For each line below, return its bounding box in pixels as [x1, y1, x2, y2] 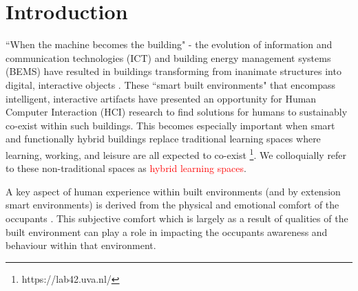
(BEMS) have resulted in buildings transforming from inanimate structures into [6, 64, 341, 78]
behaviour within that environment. [6, 238, 156, 252]
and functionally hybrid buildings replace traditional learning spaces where [6, 131, 321, 146]
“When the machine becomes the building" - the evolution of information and [6, 37, 333, 52]
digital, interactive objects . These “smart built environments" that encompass [6, 77, 336, 91]
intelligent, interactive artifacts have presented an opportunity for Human [6, 91, 317, 105]
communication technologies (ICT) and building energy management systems [6, 50, 331, 65]
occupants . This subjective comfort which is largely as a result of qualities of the [6, 211, 348, 225]
